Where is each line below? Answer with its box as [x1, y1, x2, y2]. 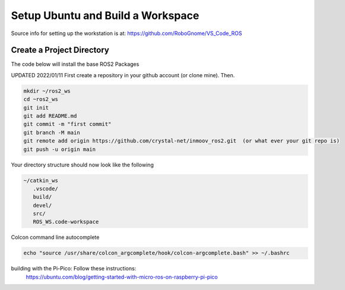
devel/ [33, 202, 52, 209]
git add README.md [23, 113, 77, 119]
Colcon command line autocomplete [11, 234, 100, 241]
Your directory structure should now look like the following [11, 161, 154, 168]
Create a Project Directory [11, 45, 110, 55]
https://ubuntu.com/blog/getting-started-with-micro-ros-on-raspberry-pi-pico [26, 273, 218, 280]
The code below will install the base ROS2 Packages [11, 61, 140, 68]
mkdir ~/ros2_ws [23, 87, 71, 94]
